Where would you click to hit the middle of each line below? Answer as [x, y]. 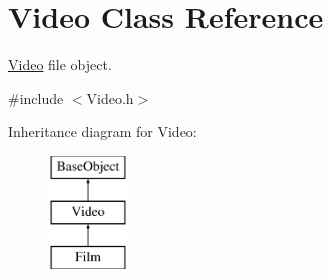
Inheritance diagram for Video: [102, 131]
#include [36, 97]
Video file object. [60, 64]
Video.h [110, 97]
